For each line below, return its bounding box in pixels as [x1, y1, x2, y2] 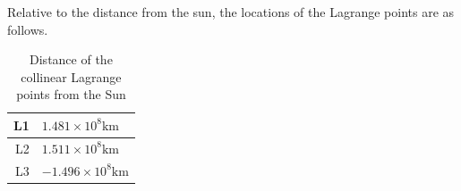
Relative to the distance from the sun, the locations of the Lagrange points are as [7, 3, 455, 21]
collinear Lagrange [21, 67, 122, 86]
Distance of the [30, 50, 113, 69]
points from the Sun [16, 85, 126, 104]
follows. [7, 20, 48, 38]
